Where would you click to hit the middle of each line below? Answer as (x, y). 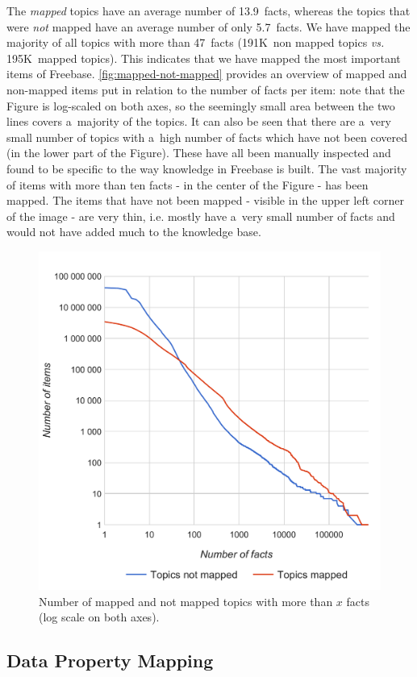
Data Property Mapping (110, 660)
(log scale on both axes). (99, 617)
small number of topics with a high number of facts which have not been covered (207, 137)
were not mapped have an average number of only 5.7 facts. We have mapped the (208, 26)
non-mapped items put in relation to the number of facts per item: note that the (206, 89)
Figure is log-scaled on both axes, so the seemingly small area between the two (201, 105)
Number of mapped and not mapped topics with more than (186, 601)
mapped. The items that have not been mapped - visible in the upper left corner (205, 200)
